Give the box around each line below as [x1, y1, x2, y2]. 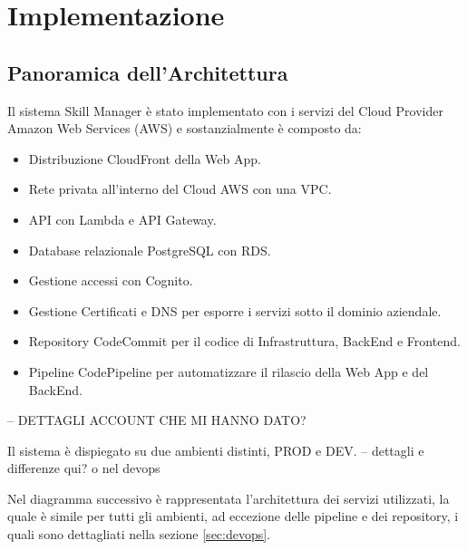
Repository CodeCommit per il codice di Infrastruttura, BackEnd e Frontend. [28, 332, 461, 351]
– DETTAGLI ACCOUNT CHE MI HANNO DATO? [7, 410, 306, 429]
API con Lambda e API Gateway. [28, 209, 217, 228]
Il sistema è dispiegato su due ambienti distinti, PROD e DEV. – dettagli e [7, 440, 424, 459]
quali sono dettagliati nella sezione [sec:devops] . [7, 525, 271, 544]
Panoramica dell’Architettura [7, 58, 288, 86]
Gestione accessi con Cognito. [28, 271, 193, 290]
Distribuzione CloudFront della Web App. [28, 149, 261, 168]
